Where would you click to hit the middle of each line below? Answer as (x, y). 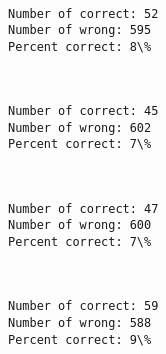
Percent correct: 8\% (80, 46)
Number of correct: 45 (83, 111)
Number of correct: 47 (83, 208)
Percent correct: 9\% (80, 339)
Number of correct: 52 (83, 13)
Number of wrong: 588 (80, 322)
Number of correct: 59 (83, 306)
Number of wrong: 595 (80, 30)
